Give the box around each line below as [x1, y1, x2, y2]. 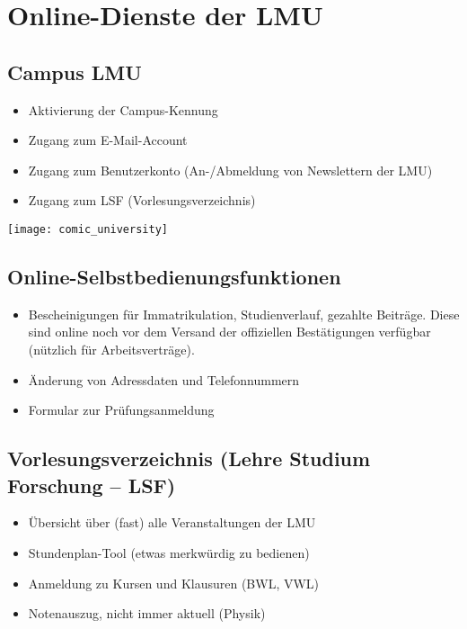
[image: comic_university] [7, 222, 168, 236]
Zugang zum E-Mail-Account [28, 130, 188, 149]
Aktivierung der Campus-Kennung [28, 100, 218, 119]
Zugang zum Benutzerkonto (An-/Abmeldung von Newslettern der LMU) [28, 160, 433, 179]
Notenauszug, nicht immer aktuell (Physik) [28, 604, 266, 623]
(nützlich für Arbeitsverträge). [28, 340, 195, 358]
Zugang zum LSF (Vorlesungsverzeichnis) [28, 191, 256, 210]
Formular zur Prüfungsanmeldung [28, 400, 215, 419]
